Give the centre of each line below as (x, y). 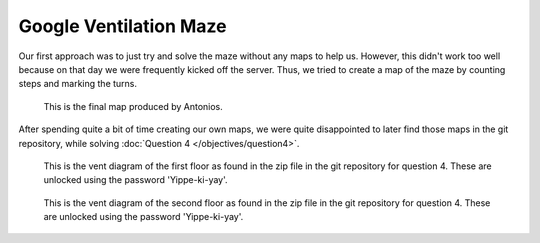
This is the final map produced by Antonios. (133, 106)
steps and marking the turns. (78, 84)
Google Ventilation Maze (122, 26)
